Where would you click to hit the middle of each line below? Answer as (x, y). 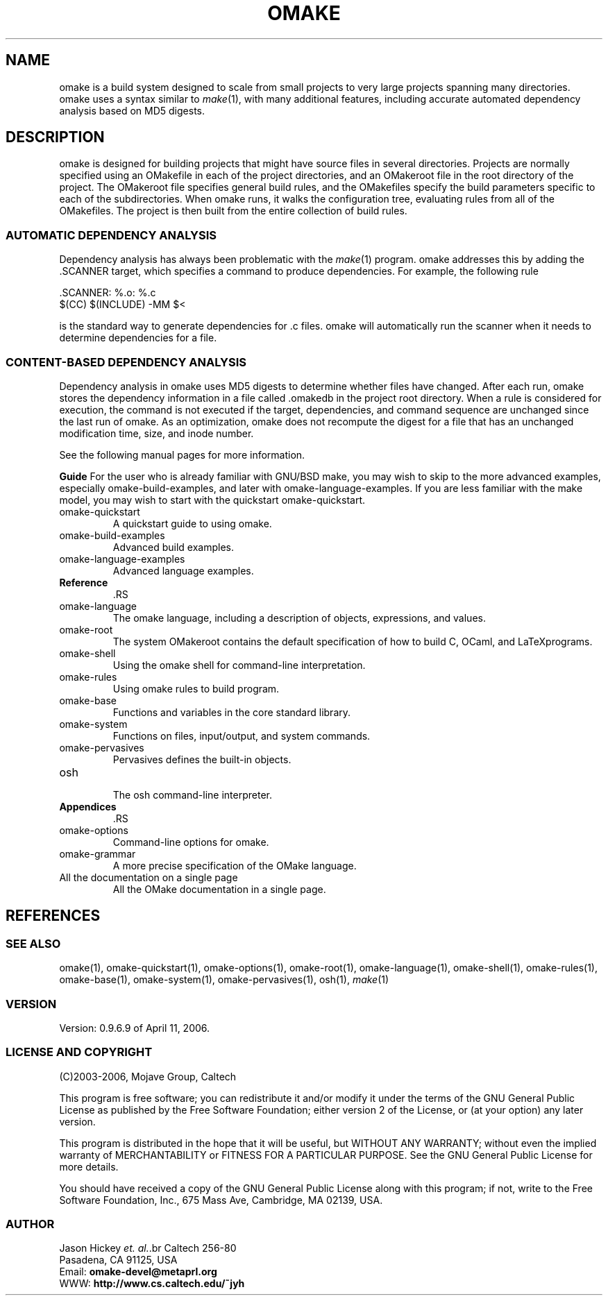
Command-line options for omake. (191, 842)
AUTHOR (30, 1224)
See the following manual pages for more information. (182, 454)
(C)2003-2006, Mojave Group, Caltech (148, 1076)
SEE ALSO (33, 943)
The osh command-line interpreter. (192, 794)
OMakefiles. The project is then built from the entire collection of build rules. (233, 211)
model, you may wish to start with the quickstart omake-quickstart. (212, 500)
